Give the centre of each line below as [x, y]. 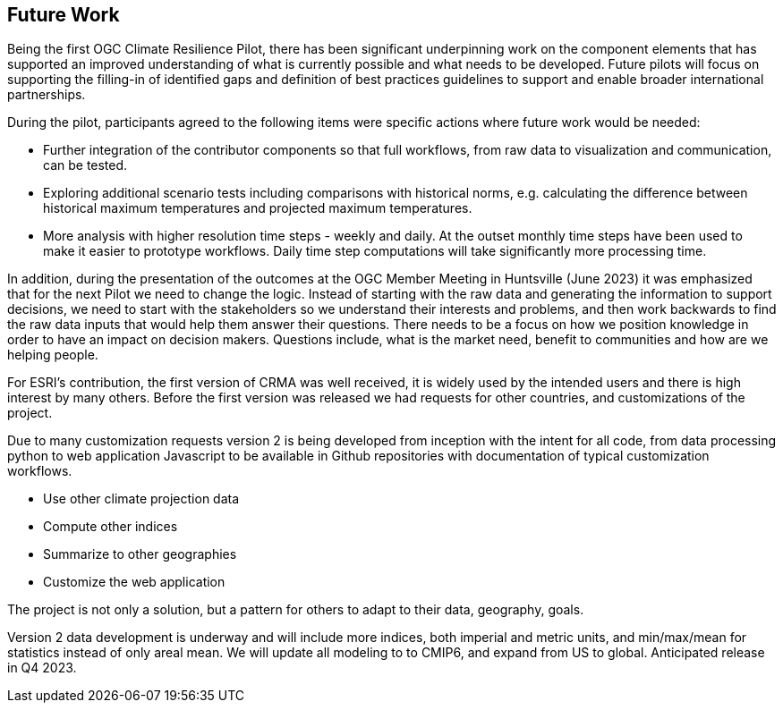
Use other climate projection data [141, 499]
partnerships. [47, 95]
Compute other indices [111, 527]
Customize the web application [134, 582]
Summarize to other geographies [140, 554]
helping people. [53, 355]
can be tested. [85, 165]
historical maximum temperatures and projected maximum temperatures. [258, 208]
